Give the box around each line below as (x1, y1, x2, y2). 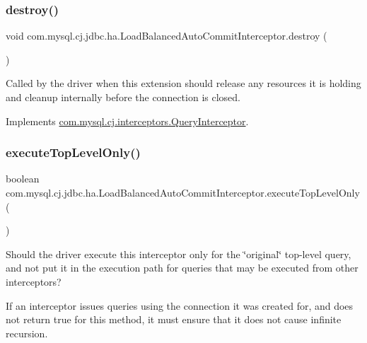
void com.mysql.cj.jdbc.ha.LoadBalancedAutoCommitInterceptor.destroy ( (6, 28, 327, 43)
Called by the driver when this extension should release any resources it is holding (6, 76, 361, 91)
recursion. (6, 325, 48, 340)
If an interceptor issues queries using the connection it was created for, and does (6, 298, 354, 313)
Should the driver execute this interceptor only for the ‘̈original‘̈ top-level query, (6, 246, 351, 261)
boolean (6, 171, 40, 186)
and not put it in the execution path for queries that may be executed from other (6, 260, 359, 275)
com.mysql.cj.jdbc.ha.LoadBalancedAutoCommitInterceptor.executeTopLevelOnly (6, 185, 360, 199)
